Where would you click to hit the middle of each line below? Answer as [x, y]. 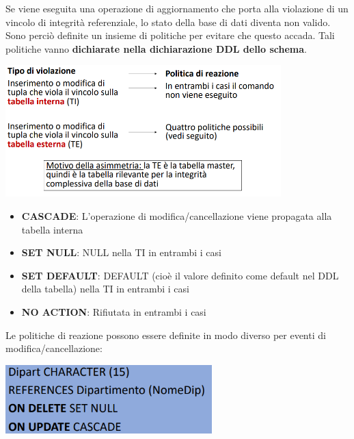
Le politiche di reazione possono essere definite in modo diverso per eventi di [166, 335]
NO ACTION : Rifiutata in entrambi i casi [114, 311]
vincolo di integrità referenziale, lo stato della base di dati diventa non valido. [168, 22]
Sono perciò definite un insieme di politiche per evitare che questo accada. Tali [170, 35]
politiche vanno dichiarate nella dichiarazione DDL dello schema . [156, 48]
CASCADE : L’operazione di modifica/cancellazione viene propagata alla [177, 216]
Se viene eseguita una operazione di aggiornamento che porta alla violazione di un [177, 8]
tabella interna [52, 229]
